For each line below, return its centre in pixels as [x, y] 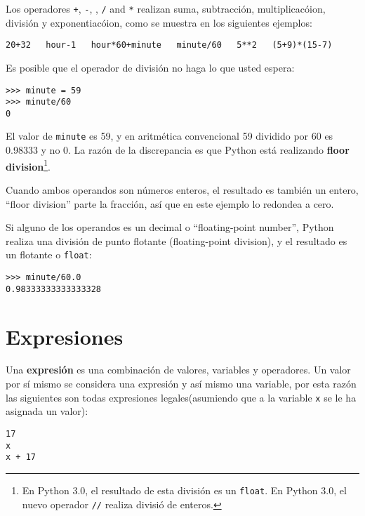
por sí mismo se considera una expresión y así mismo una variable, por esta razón [181, 384]
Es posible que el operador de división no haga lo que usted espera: [150, 67]
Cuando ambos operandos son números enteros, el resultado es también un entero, [182, 189]
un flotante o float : [49, 254]
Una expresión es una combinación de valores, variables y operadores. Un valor [178, 370]
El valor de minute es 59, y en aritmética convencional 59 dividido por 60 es [170, 136]
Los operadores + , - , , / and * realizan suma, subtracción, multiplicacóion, [166, 8]
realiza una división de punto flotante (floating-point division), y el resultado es [177, 240]
